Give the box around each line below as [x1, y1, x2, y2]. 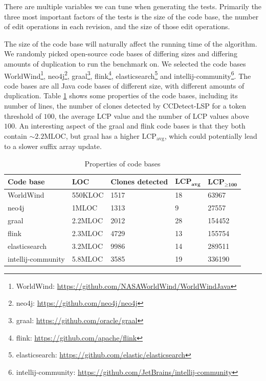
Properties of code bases [84, 158, 161, 168]
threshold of [4, 110, 41, 121]
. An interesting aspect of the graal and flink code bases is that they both [15, 120, 246, 131]
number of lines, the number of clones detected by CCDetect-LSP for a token [4, 100, 246, 111]
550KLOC [72, 189, 104, 200]
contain [4, 130, 27, 141]
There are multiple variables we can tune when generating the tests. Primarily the [4, 1, 262, 11]
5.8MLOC [72, 253, 103, 264]
